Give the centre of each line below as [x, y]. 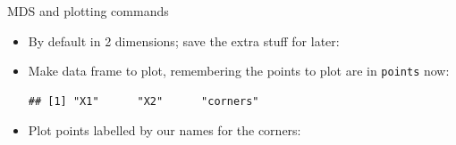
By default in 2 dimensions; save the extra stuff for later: [184, 40]
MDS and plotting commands [88, 11]
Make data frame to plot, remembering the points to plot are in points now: [239, 71]
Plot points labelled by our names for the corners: [165, 130]
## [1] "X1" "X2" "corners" [144, 101]
